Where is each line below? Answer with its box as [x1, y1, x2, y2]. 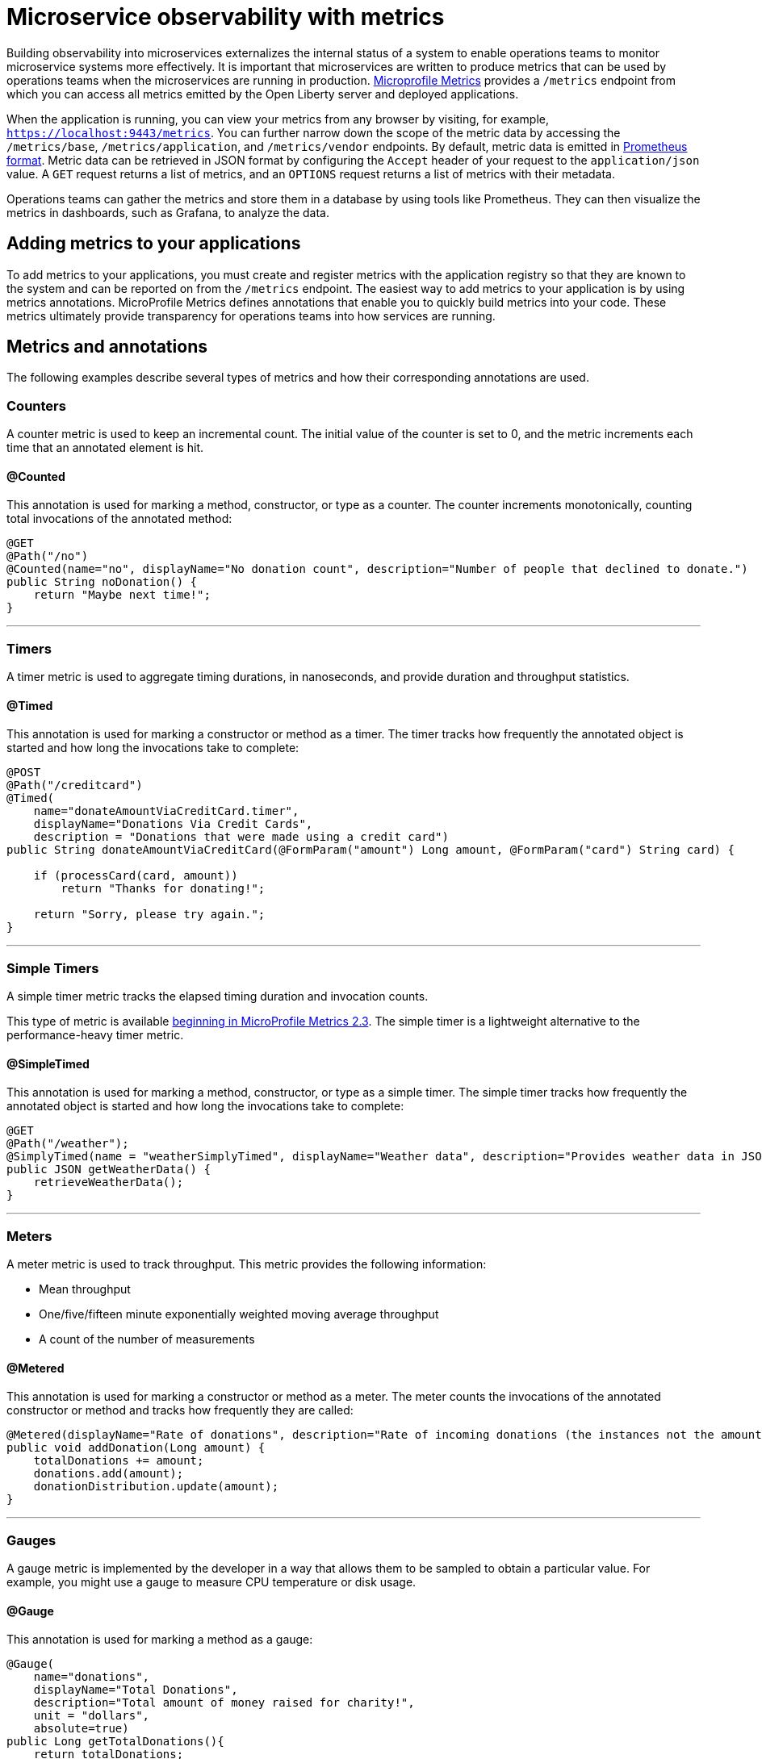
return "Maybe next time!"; [33, 588, 211, 602]
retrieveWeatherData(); [33, 1176, 184, 1189]
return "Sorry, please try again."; [33, 908, 266, 921]
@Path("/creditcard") [6, 779, 143, 792]
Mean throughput [39, 1282, 131, 1297]
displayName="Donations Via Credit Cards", [33, 817, 313, 831]
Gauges [6, 1531, 57, 1548]
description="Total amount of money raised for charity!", [33, 1696, 415, 1710]
